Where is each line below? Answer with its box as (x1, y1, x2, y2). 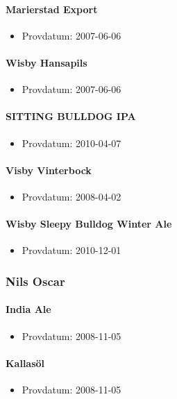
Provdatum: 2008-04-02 (22, 189, 121, 203)
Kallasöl (6, 355, 45, 370)
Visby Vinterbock (6, 162, 92, 177)
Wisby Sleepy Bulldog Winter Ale (6, 217, 172, 231)
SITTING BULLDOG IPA (6, 109, 136, 124)
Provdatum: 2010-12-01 (22, 243, 121, 257)
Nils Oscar (6, 272, 65, 289)
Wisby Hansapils (6, 55, 87, 69)
